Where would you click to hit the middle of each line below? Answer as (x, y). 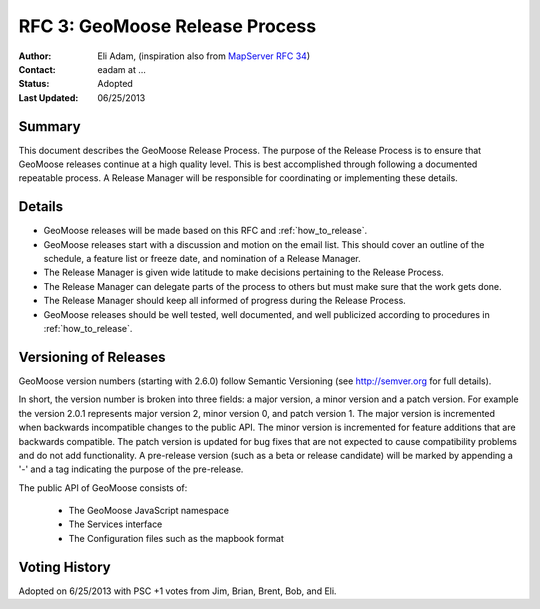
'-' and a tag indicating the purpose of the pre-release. (131, 469)
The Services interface (115, 524)
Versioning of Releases (92, 356)
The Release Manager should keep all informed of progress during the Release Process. (225, 301)
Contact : (37, 69)
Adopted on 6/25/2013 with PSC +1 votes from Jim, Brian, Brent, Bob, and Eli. (177, 591)
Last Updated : (48, 97)
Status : (34, 84)
